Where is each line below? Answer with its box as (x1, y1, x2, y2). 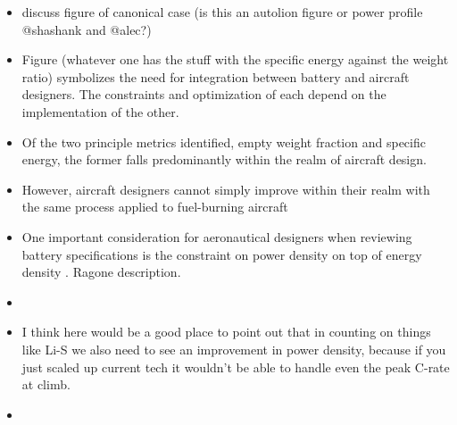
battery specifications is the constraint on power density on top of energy (21, 245, 422, 263)
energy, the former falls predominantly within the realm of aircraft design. (21, 150, 427, 169)
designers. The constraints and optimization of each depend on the (21, 85, 386, 104)
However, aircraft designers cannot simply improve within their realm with (21, 179, 430, 198)
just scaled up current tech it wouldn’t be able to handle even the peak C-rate (21, 357, 450, 376)
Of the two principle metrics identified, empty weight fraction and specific (21, 132, 426, 151)
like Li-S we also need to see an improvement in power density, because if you (21, 339, 446, 358)
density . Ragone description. (21, 262, 181, 281)
